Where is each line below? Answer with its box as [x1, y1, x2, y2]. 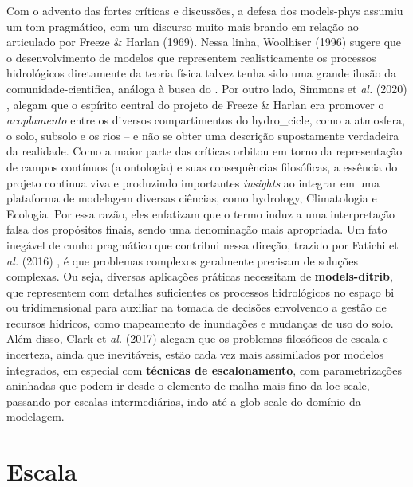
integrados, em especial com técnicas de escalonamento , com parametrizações [6, 361, 402, 378]
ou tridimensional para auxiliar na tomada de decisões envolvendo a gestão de [6, 299, 387, 316]
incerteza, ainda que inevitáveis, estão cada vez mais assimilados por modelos [6, 346, 384, 363]
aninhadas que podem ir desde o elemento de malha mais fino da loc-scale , [6, 377, 370, 394]
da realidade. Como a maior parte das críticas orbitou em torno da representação [6, 143, 403, 159]
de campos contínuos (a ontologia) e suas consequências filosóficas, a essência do [6, 158, 398, 175]
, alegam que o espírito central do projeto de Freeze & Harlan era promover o [6, 96, 384, 112]
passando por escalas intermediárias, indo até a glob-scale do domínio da [6, 392, 361, 409]
